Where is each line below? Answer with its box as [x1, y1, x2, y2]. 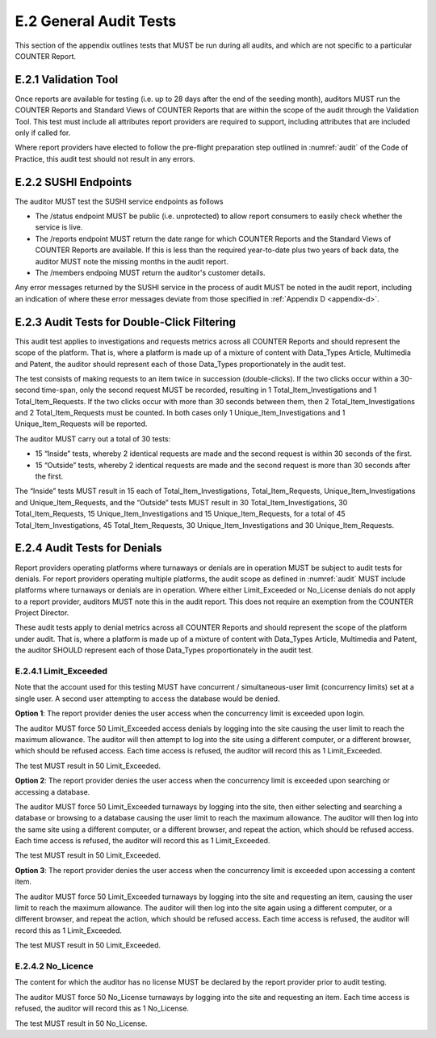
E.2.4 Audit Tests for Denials [15, 542, 162, 555]
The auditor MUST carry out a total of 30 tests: [15, 433, 171, 444]
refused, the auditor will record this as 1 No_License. [15, 1003, 190, 1014]
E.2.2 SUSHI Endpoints [15, 175, 132, 189]
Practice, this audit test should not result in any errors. [15, 154, 195, 163]
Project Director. [15, 608, 69, 618]
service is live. [35, 222, 83, 232]
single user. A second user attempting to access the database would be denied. [15, 694, 280, 703]
